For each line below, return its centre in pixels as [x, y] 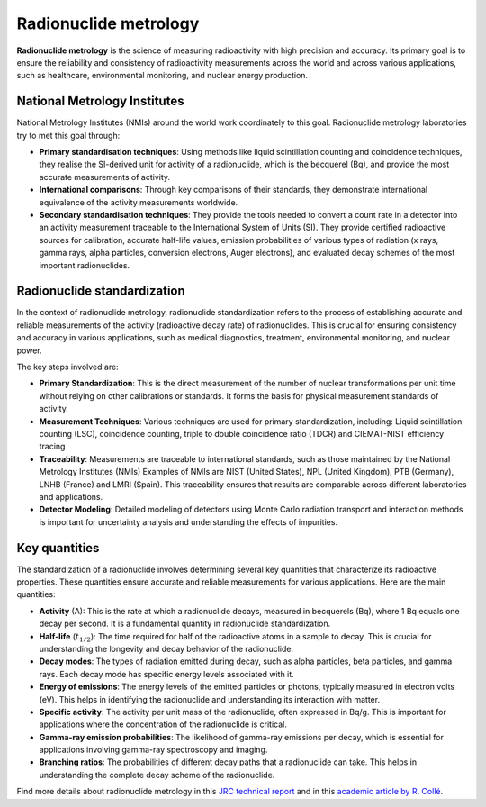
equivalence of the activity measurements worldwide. [139, 202]
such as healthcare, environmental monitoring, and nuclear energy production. [162, 76]
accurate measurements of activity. [105, 177]
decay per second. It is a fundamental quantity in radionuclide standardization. [185, 624]
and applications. [71, 496]
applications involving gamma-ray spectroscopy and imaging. [153, 750]
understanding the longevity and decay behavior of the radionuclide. [166, 648]
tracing [52, 447]
